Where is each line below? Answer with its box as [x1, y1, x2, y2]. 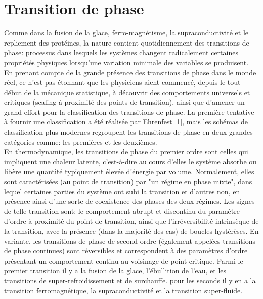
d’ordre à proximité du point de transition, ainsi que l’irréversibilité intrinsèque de [4, 216, 259, 226]
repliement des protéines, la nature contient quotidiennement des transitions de [4, 37, 249, 48]
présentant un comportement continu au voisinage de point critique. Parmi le [4, 255, 243, 266]
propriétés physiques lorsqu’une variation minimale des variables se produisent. [4, 57, 249, 67]
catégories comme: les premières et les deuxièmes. [4, 136, 157, 147]
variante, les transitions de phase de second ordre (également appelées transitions [4, 235, 255, 246]
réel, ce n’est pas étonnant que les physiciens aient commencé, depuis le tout [4, 77, 241, 88]
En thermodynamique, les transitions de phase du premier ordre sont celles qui [4, 146, 248, 157]
